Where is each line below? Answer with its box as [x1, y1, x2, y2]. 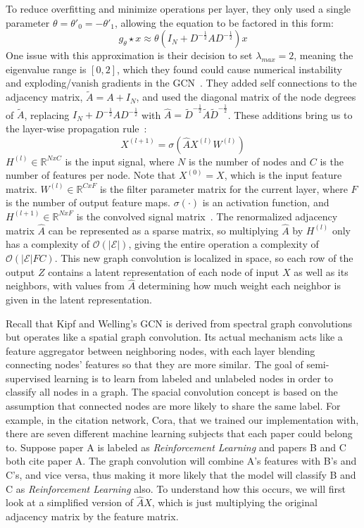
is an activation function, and [202, 195, 330, 210]
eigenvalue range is [6, 61, 87, 76]
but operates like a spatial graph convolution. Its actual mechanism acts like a [6, 329, 343, 344]
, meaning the [294, 48, 353, 63]
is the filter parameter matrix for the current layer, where [99, 181, 348, 196]
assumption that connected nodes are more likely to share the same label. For [6, 398, 341, 413]
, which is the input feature [224, 168, 342, 182]
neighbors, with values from [6, 278, 125, 293]
